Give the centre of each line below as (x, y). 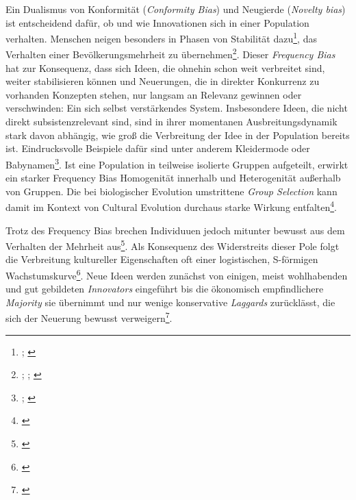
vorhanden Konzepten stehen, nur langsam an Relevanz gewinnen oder (154, 94)
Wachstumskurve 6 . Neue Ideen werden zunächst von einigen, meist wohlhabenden (177, 274)
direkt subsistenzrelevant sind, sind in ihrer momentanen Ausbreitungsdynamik (171, 122)
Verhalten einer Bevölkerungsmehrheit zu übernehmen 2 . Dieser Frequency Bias (170, 53)
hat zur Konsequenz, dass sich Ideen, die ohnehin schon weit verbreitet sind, (165, 67)
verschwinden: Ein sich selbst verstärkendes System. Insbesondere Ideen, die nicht (177, 108)
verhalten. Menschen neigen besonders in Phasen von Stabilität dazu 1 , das (161, 37)
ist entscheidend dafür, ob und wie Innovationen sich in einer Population (157, 22)
